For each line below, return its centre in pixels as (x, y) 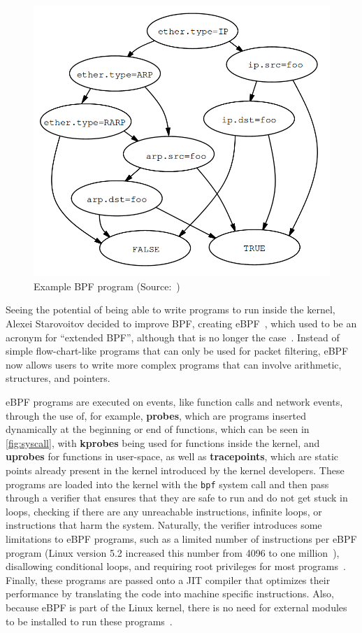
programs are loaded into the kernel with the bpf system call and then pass (167, 484)
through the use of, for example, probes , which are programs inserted (156, 415)
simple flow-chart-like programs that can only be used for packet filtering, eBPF (177, 351)
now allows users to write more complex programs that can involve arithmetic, (174, 364)
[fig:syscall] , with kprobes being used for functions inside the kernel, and (163, 442)
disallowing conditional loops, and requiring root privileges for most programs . (176, 566)
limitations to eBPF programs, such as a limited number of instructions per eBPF (181, 539)
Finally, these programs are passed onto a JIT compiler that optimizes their (168, 579)
